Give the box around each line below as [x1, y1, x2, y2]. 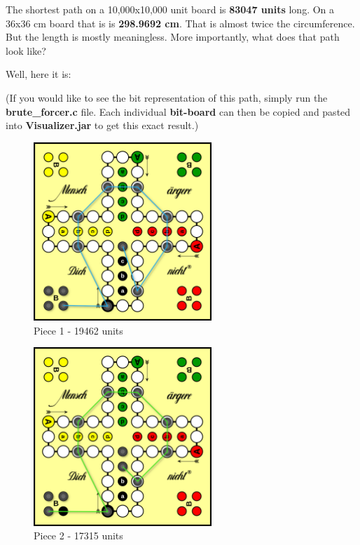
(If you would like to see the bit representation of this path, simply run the [6, 90, 328, 105]
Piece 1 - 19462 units [34, 323, 123, 337]
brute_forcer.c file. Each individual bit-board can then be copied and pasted [6, 104, 351, 119]
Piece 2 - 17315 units [34, 528, 123, 543]
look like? [6, 43, 46, 58]
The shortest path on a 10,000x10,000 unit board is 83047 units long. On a [6, 2, 335, 16]
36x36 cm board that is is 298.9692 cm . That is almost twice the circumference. [6, 15, 355, 30]
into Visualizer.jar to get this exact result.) [6, 118, 199, 133]
